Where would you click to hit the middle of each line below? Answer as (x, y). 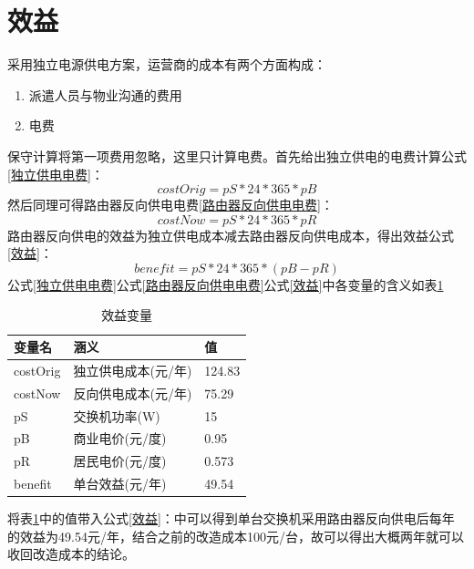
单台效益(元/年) (120, 484)
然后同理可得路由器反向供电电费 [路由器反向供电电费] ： (170, 205)
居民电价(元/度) (120, 461)
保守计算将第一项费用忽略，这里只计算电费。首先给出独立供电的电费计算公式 (237, 155)
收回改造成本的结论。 (71, 554)
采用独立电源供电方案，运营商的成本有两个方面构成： (167, 64)
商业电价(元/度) (120, 438)
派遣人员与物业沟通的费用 (105, 94)
